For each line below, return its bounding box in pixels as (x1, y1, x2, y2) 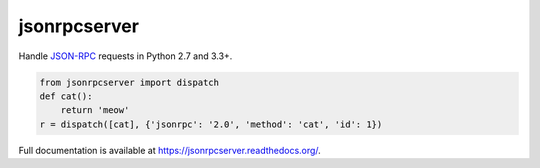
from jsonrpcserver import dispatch (39, 76, 220, 88)
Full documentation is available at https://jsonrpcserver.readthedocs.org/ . (18, 144, 322, 156)
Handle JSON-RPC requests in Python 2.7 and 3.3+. (18, 50, 233, 62)
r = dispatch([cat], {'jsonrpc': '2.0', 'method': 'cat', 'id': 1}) (39, 118, 383, 130)
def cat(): (39, 90, 93, 102)
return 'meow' (60, 105, 130, 116)
